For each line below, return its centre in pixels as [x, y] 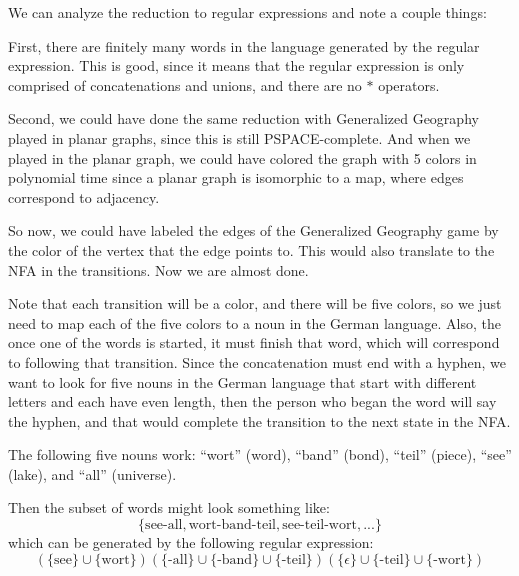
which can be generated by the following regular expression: [191, 542]
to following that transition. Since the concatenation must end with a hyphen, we [257, 361]
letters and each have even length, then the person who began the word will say [252, 401]
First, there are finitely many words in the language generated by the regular [244, 45]
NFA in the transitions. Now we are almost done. [158, 269]
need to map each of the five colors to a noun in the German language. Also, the [255, 322]
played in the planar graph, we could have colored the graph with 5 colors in [242, 157]
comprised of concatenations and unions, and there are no [185, 84]
